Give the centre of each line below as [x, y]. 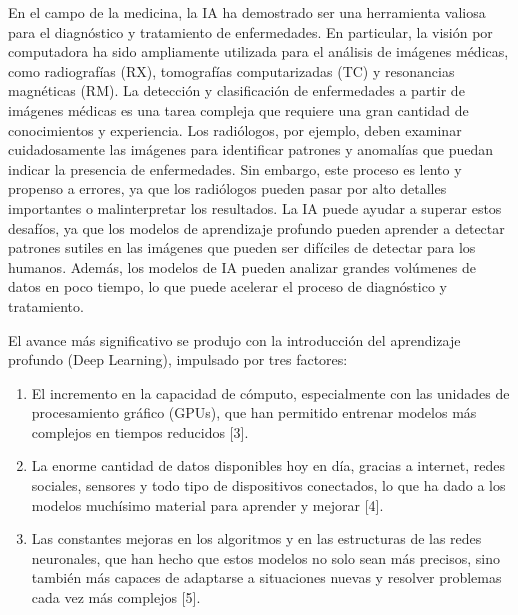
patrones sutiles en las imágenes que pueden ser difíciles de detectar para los [242, 247]
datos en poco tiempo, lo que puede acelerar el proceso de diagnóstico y [227, 286]
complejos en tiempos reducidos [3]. [140, 431]
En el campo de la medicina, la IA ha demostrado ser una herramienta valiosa [247, 12]
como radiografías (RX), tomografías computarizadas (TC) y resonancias [231, 70]
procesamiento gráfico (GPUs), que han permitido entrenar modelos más [254, 412]
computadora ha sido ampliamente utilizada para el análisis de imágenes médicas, [258, 51]
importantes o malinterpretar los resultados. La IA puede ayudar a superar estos [255, 207]
